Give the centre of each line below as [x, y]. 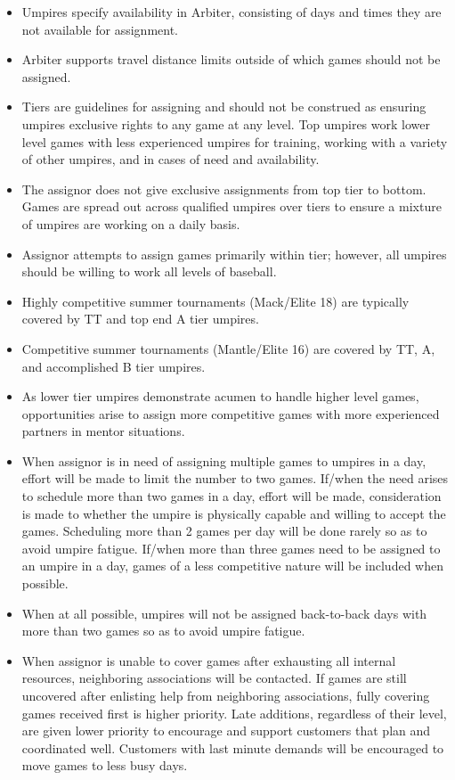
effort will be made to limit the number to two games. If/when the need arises [235, 478]
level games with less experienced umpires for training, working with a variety [235, 141]
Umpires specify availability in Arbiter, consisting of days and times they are [232, 12]
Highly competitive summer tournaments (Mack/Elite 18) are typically [215, 301]
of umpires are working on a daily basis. [131, 223]
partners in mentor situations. [103, 431]
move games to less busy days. [105, 765]
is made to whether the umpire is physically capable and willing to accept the [234, 513]
